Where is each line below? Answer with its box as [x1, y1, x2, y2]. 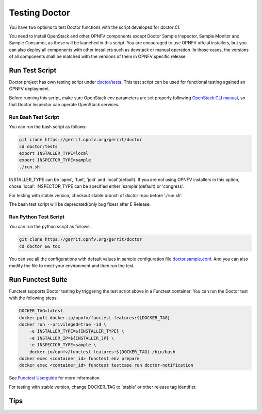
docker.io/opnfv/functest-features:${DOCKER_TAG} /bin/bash [29, 349, 176, 355]
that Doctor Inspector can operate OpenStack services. [9, 102, 120, 108]
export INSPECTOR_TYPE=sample [19, 157, 91, 163]
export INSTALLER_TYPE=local [19, 151, 89, 156]
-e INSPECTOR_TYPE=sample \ [29, 342, 97, 348]
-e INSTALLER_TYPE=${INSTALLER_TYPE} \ [29, 328, 125, 334]
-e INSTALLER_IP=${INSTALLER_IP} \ [29, 335, 114, 341]
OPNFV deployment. [9, 86, 50, 92]
